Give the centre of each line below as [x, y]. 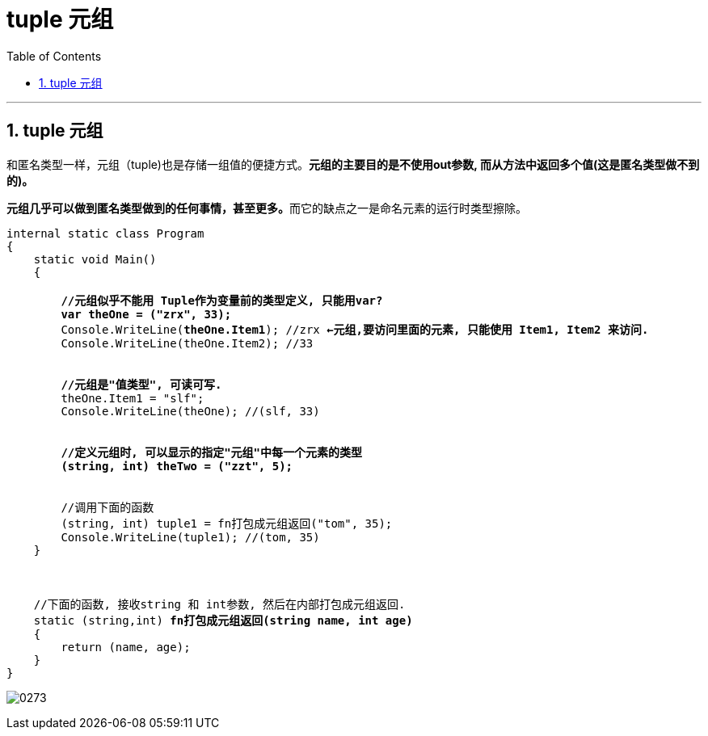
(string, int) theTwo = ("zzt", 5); [177, 466]
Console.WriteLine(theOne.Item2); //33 [187, 343]
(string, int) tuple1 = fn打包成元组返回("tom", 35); [227, 523]
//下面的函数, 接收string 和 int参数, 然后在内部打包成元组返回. [219, 604]
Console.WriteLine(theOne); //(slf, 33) [190, 411]
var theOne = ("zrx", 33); [146, 314]
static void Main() [95, 259]
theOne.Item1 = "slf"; [133, 398]
